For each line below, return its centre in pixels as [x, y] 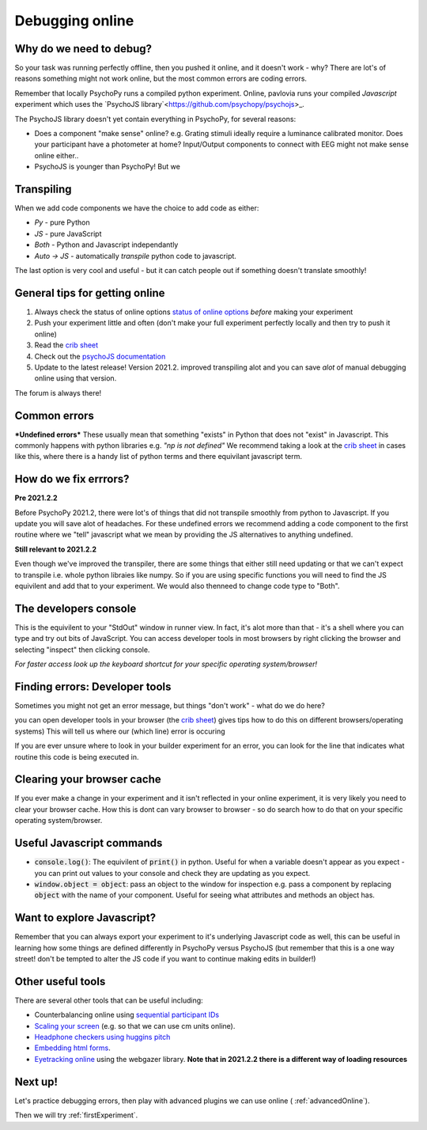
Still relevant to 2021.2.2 [56, 549]
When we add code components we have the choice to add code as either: [137, 208]
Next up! [36, 1081]
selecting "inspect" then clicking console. [82, 650]
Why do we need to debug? [83, 49]
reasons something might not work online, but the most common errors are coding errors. [161, 78]
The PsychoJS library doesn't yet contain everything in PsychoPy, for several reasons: [155, 119]
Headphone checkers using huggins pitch [102, 1037]
